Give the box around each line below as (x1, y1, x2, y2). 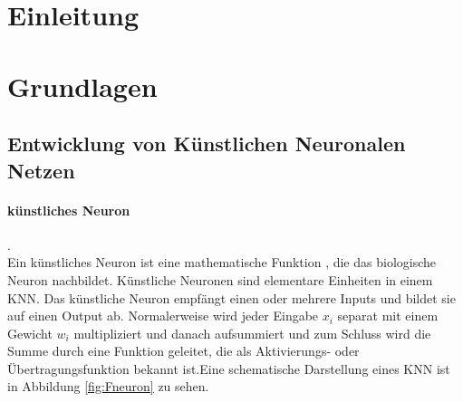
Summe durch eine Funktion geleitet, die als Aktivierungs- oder (7, 341, 360, 360)
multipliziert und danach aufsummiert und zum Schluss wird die (73, 323, 431, 342)
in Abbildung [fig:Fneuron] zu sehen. (7, 377, 209, 396)
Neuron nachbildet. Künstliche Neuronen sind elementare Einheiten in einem (7, 270, 433, 289)
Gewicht (7, 323, 53, 342)
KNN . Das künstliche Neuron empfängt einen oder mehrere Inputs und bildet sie (7, 288, 456, 307)
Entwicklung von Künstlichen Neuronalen (7, 129, 406, 158)
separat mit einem (337, 306, 439, 325)
